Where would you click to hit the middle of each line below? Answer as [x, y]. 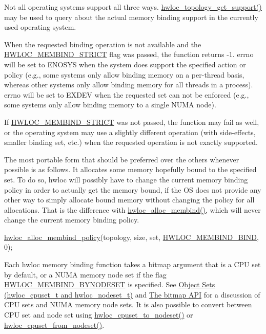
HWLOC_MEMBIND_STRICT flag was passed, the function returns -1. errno [129, 54]
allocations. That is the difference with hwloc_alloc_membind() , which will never [132, 209]
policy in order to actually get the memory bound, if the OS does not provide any [133, 189]
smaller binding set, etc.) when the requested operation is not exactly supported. [131, 142]
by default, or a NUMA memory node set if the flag [85, 274]
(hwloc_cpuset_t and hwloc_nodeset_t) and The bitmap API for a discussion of [132, 294]
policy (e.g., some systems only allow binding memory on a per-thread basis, [124, 74]
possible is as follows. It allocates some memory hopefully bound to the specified [130, 169]
